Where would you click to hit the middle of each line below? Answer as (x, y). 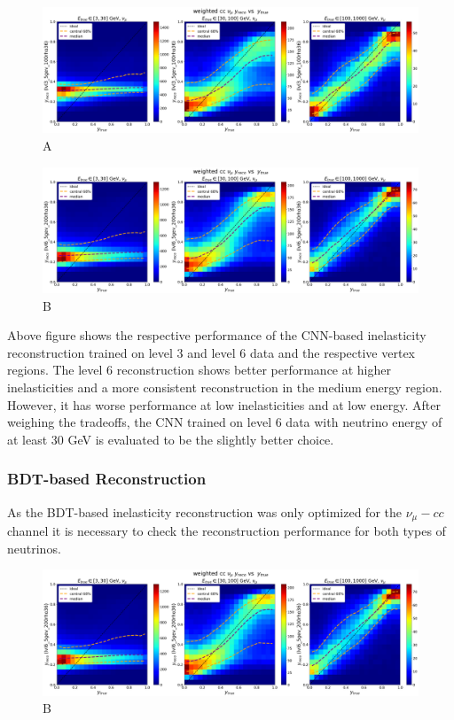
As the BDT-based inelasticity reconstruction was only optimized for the (204, 511)
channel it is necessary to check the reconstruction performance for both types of (227, 531)
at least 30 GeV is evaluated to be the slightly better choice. (171, 439)
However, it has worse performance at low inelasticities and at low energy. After (224, 404)
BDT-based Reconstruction (107, 479)
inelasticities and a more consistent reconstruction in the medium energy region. (225, 387)
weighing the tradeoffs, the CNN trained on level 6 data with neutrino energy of (225, 422)
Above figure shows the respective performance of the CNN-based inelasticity (217, 335)
